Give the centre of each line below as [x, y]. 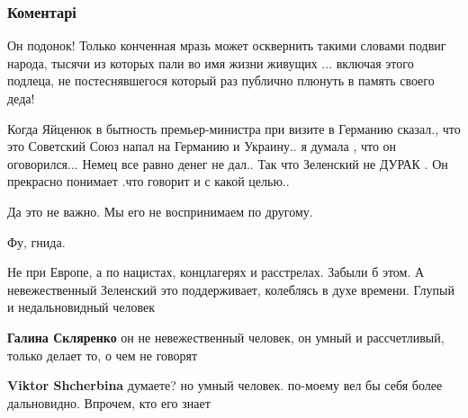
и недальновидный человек [81, 307]
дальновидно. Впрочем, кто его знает [109, 402]
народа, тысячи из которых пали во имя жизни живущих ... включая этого [211, 62]
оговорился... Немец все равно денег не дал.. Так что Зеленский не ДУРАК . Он [228, 163]
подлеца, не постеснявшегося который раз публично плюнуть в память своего [221, 80]
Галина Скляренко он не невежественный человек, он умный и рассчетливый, [226, 337]
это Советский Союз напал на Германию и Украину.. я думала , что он [202, 146]
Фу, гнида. [36, 241]
